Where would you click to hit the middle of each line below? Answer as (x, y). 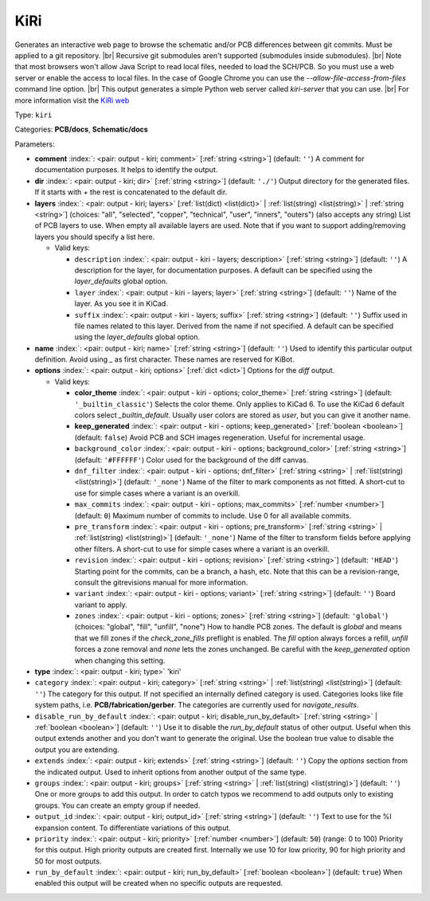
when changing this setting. (120, 660)
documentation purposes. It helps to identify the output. (126, 170)
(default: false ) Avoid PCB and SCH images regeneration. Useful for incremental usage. (220, 437)
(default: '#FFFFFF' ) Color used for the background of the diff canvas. (192, 460)
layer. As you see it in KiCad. (121, 304)
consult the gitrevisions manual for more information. (161, 582)
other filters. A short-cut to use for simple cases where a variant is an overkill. (202, 549)
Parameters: (35, 144)
